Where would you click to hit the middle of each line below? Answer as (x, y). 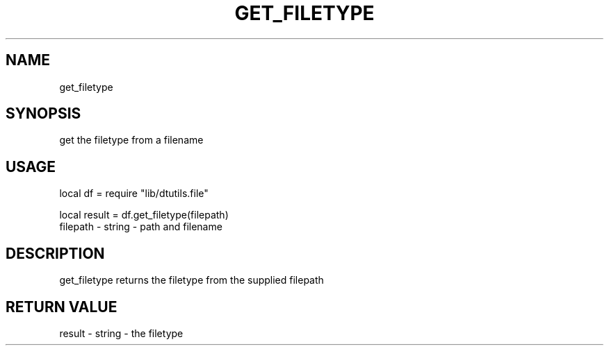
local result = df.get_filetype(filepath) (144, 215)
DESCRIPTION (55, 253)
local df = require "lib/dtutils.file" (134, 194)
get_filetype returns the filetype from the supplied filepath (192, 280)
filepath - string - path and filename (141, 227)
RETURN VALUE (62, 307)
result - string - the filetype (121, 333)
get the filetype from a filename (131, 140)
